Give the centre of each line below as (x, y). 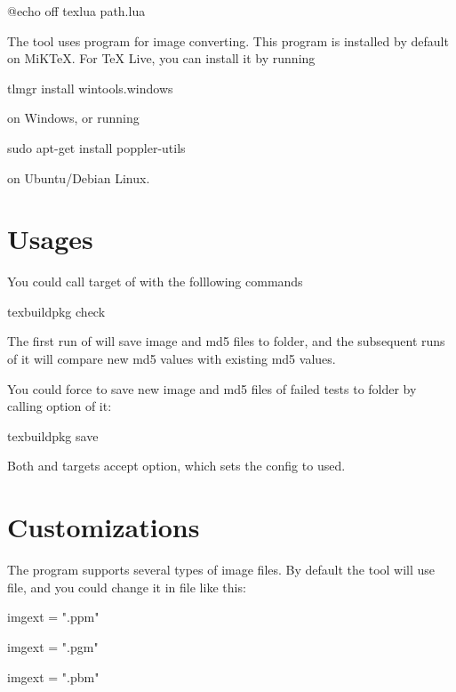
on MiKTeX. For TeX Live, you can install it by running (161, 58)
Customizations (104, 527)
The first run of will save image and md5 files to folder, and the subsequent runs (226, 341)
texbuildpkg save (53, 435)
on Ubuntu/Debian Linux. (79, 177)
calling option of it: (60, 406)
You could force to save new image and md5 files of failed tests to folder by (212, 388)
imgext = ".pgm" (53, 646)
